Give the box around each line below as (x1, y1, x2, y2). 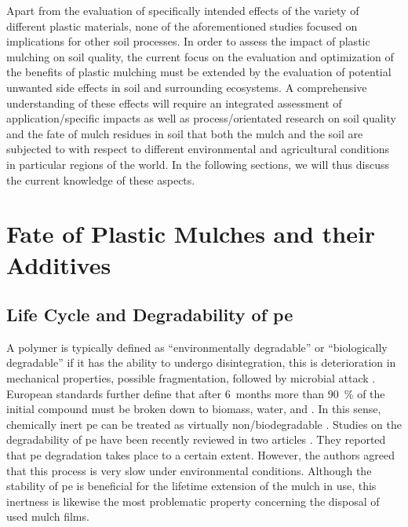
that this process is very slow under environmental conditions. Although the (6, 462, 372, 478)
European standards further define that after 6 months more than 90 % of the (6, 385, 385, 401)
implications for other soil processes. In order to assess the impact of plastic (6, 33, 370, 49)
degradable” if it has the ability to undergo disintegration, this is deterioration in (6, 354, 396, 371)
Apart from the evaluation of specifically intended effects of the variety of (6, 2, 359, 18)
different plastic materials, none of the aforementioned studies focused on (6, 17, 358, 34)
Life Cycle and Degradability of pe (6, 302, 293, 327)
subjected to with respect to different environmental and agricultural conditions (6, 141, 390, 157)
